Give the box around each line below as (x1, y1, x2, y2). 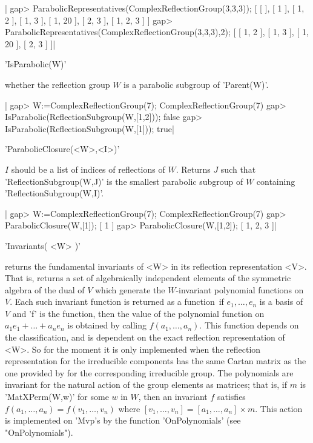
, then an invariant (138, 390, 208, 403)
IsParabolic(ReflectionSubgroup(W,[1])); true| (5, 122, 174, 135)
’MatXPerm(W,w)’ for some (5, 390, 109, 403)
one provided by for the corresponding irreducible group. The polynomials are (5, 366, 294, 379)
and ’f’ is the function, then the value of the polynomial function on (12, 307, 265, 319)
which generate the (95, 283, 165, 296)
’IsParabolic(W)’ (5, 58, 67, 70)
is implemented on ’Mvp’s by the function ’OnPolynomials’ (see (5, 414, 241, 427)
